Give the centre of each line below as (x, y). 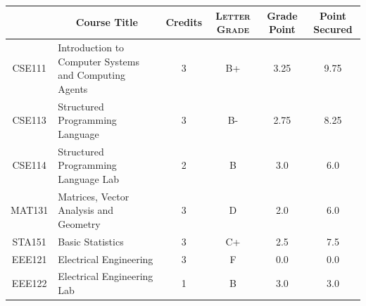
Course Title (107, 22)
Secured (333, 29)
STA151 (29, 241)
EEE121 (29, 259)
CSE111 (29, 68)
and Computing (91, 75)
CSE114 (29, 165)
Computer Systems (99, 61)
